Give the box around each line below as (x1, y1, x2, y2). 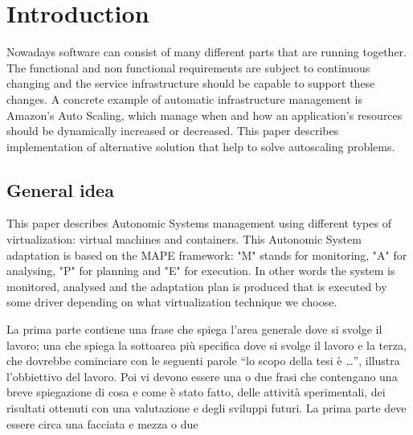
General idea (6, 177, 114, 202)
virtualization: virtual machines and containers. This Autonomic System (6, 231, 362, 248)
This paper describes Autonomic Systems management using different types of (6, 215, 391, 232)
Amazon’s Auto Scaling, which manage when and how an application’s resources (6, 106, 403, 123)
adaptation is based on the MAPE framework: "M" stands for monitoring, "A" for (6, 246, 407, 263)
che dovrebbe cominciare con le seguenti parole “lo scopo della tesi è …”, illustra (6, 352, 400, 369)
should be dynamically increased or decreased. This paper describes (6, 122, 339, 139)
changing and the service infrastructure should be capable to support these (6, 75, 375, 92)
